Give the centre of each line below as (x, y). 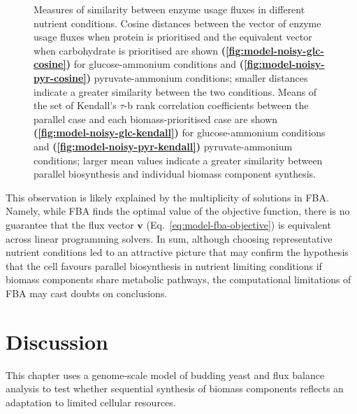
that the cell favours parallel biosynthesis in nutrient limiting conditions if (164, 265)
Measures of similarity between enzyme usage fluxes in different (169, 9)
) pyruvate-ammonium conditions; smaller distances (197, 77)
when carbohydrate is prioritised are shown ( (130, 50)
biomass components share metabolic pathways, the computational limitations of (178, 279)
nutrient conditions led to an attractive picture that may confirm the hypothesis (177, 252)
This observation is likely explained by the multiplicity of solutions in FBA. (167, 197)
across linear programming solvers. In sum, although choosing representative (169, 238)
